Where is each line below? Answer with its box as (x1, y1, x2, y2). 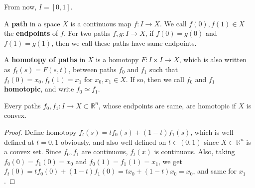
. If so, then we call (126, 74, 184, 84)
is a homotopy (96, 54, 139, 65)
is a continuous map (70, 18, 131, 28)
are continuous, (81, 146, 128, 157)
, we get (158, 156, 182, 166)
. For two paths (63, 28, 111, 38)
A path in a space (4, 18, 60, 28)
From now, (4, 1, 37, 11)
